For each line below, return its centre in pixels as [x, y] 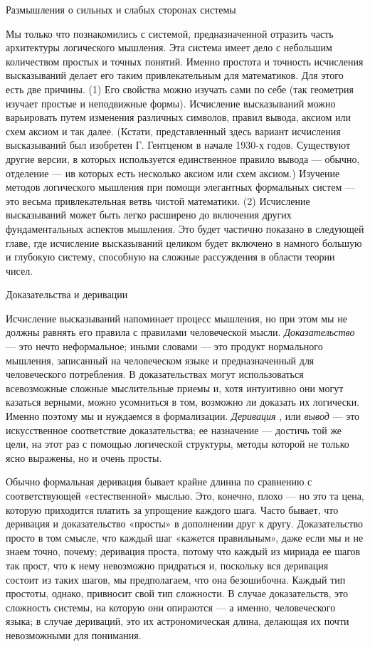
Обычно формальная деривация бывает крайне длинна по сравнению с [159, 482]
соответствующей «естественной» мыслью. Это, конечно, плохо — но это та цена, [185, 495]
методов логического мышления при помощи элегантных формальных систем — [180, 187]
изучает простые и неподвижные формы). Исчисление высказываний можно [171, 103]
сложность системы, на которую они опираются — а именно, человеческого [171, 607]
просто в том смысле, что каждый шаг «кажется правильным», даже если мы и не [185, 537]
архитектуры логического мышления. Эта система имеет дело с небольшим [169, 47]
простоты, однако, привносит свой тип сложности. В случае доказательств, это [177, 593]
